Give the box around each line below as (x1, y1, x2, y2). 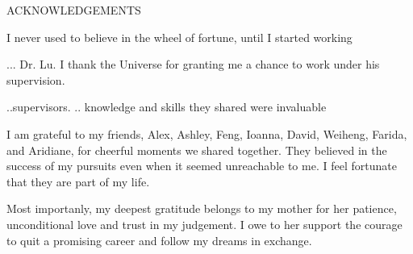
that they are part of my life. (6, 173, 150, 189)
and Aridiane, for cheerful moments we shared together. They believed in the (6, 141, 387, 158)
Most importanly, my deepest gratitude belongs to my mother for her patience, (6, 200, 397, 217)
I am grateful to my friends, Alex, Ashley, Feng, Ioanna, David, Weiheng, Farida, (6, 125, 407, 142)
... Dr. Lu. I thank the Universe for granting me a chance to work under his (6, 56, 380, 73)
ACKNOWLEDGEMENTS (6, 2, 141, 18)
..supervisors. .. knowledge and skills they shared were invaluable (6, 98, 327, 115)
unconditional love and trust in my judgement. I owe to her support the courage (6, 215, 403, 232)
